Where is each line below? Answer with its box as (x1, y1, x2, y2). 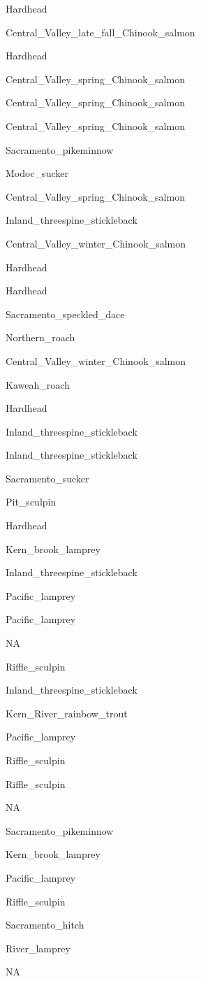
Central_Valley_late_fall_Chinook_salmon (6, 24, 195, 39)
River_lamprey (6, 940, 70, 955)
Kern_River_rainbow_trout (6, 706, 128, 720)
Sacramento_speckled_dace (6, 306, 125, 321)
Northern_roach (6, 330, 75, 345)
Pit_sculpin (6, 494, 57, 509)
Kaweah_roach (6, 377, 70, 392)
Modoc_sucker (6, 166, 68, 180)
